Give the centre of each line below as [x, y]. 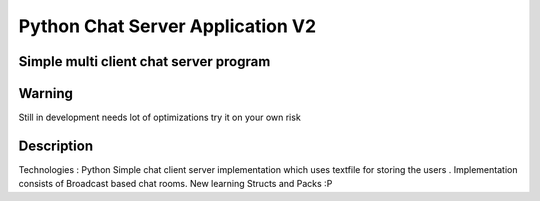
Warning [46, 93]
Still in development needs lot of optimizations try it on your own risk [160, 117]
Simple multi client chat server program [144, 61]
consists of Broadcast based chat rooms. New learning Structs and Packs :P [175, 184]
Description [56, 145]
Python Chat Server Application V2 [167, 26]
